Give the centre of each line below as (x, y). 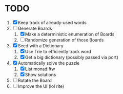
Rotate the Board (35, 80)
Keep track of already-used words (52, 22)
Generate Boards (35, 28)
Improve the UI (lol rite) (41, 86)
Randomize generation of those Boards (64, 40)
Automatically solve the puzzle (49, 63)
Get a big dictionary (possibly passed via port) (72, 57)
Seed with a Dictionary (41, 46)
